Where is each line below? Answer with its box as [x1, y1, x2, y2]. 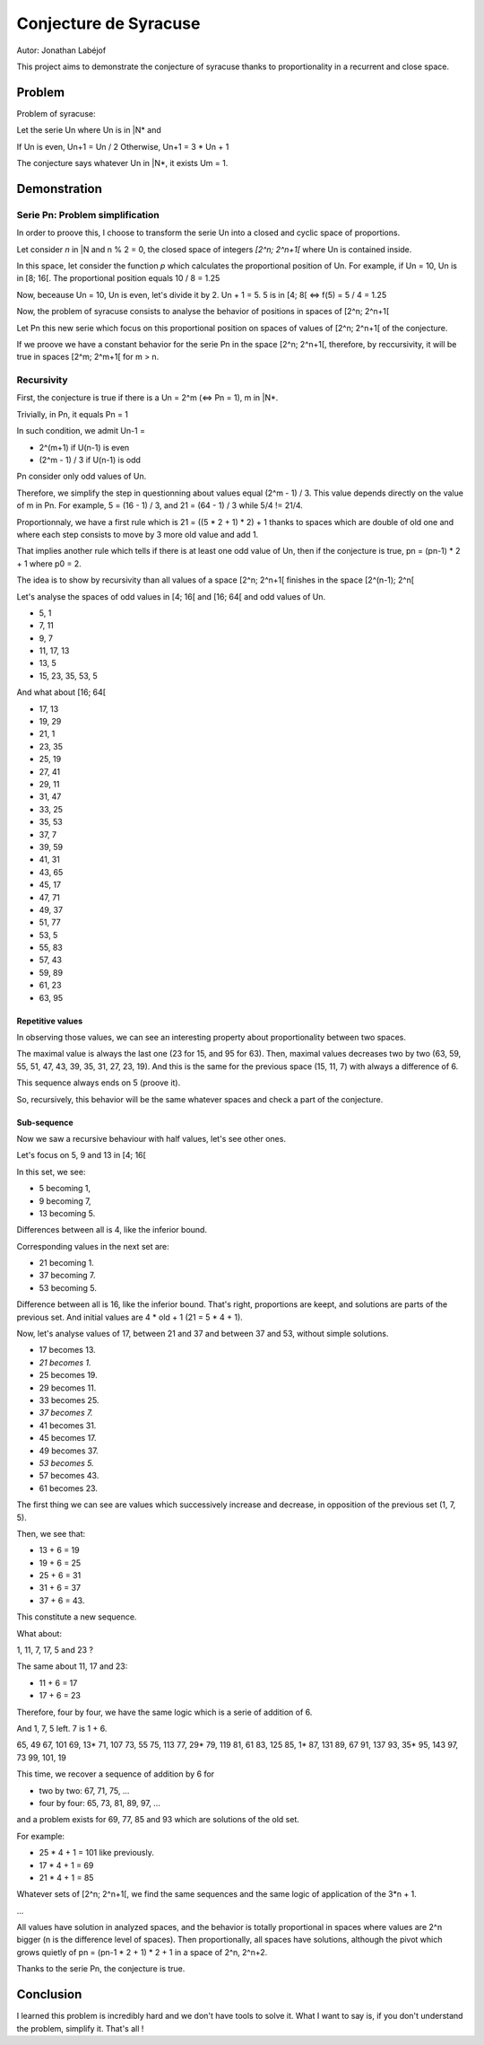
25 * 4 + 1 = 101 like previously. [39, 1848, 154, 1858]
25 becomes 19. [39, 1370, 98, 1381]
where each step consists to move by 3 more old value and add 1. [16, 529, 259, 540]
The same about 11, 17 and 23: [16, 1661, 128, 1672]
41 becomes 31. [39, 1419, 97, 1431]
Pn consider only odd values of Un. [16, 471, 147, 482]
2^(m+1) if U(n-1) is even [39, 442, 130, 452]
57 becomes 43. [39, 1470, 99, 1481]
